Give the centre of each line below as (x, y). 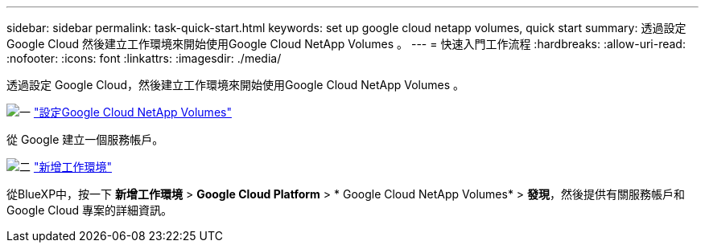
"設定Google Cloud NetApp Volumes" (132, 112)
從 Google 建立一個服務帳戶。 (85, 139)
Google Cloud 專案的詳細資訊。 (90, 210)
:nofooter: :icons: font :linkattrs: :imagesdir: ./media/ (144, 58)
